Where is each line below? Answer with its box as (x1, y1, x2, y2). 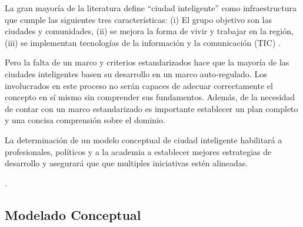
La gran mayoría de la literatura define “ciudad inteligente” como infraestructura (5, 2, 297, 14)
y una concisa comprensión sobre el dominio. (5, 114, 165, 126)
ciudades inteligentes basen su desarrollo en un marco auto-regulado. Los (5, 67, 267, 80)
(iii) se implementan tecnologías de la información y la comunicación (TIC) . (5, 36, 281, 48)
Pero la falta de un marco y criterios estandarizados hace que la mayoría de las (5, 56, 289, 68)
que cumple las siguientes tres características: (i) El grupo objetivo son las (5, 13, 272, 25)
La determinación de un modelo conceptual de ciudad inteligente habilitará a (5, 133, 282, 146)
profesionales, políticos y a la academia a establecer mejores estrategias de (5, 145, 272, 157)
